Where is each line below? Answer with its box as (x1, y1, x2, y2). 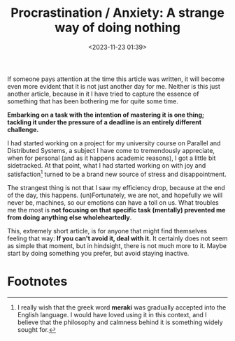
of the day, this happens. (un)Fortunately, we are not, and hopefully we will (7, 191, 222, 199)
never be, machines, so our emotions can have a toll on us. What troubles (7, 198, 219, 207)
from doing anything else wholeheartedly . (7, 213, 132, 222)
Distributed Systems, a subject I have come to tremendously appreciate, (7, 146, 215, 154)
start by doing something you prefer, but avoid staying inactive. (7, 249, 190, 257)
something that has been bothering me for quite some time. (7, 96, 178, 106)
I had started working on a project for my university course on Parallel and (7, 138, 221, 147)
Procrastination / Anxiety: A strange (10, 5, 225, 21)
